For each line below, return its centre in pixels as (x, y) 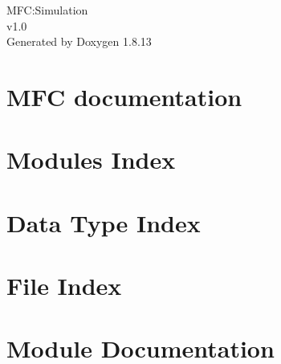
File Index (64, 286)
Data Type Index (104, 222)
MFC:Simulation (47, 10)
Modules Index (91, 160)
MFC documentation (124, 96)
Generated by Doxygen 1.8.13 (79, 41)
